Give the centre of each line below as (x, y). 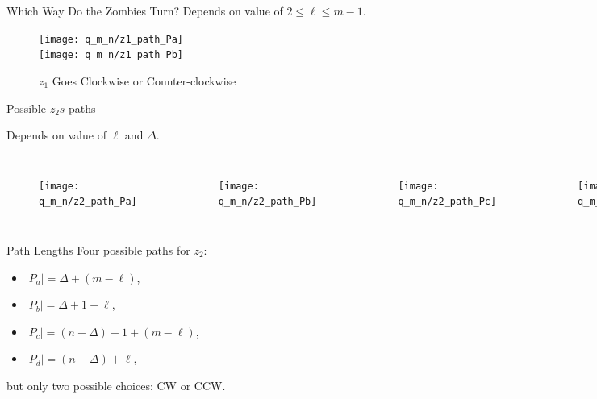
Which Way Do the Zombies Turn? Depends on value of (145, 10)
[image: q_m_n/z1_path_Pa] (111, 39)
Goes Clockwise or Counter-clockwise (144, 80)
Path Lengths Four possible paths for (98, 250)
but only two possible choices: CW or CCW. (116, 385)
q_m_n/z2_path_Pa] (88, 202)
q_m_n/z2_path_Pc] (447, 202)
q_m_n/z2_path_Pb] (267, 202)
